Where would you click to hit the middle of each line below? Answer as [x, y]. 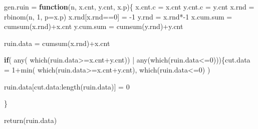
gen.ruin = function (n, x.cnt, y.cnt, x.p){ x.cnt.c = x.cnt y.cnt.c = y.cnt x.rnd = [129, 6]
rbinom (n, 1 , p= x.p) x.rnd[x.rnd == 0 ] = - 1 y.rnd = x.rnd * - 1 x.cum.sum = [118, 16]
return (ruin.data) [31, 120]
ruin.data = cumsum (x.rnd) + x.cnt [57, 43]
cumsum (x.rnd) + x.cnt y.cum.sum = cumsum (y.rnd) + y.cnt [94, 26]
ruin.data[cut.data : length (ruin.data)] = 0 [67, 86]
